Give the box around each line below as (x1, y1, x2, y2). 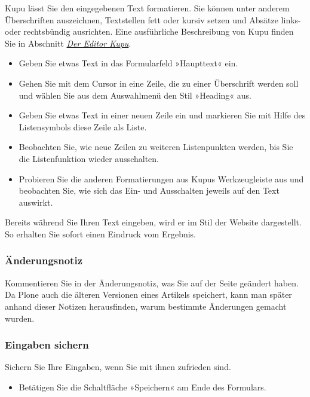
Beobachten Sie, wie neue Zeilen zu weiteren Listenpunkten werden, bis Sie (19, 141, 293, 153)
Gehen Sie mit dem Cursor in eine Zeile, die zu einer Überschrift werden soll (19, 77, 299, 89)
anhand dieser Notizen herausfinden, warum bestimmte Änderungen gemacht (5, 300, 287, 312)
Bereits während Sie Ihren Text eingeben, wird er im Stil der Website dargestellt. (5, 216, 302, 228)
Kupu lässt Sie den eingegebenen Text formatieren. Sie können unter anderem (5, 2, 290, 14)
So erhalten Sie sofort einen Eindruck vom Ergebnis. (5, 227, 197, 240)
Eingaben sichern (5, 337, 89, 352)
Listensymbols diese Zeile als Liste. (19, 120, 147, 133)
